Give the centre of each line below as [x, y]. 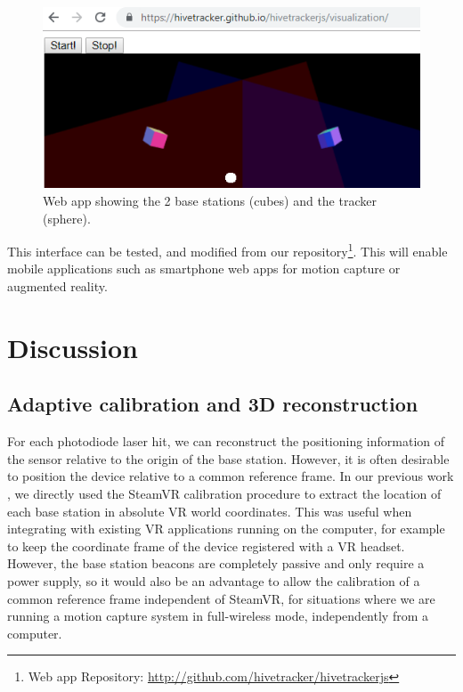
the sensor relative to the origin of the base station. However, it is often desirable [228, 458]
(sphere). [67, 218]
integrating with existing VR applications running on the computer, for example [226, 529]
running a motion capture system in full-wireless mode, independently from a [218, 616]
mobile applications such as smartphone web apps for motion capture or [204, 269]
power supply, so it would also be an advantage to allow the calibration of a [214, 580]
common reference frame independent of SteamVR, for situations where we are [221, 598]
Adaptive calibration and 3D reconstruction [213, 404]
